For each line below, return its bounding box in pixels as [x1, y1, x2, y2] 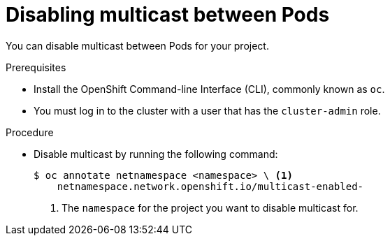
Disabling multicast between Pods [6, 3, 330, 27]
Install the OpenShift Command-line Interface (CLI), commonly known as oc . [34, 82, 385, 95]
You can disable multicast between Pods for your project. [6, 39, 269, 52]
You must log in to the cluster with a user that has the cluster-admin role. [34, 104, 381, 117]
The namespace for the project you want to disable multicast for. [62, 201, 359, 214]
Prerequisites [6, 61, 66, 73]
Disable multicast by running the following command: [34, 147, 278, 160]
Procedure [6, 126, 54, 138]
